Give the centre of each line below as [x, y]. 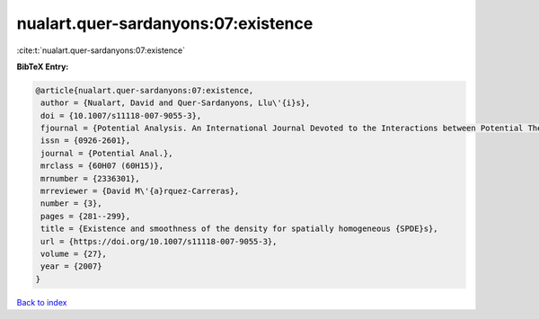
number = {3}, [71, 204]
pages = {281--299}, [86, 216]
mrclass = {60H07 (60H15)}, [102, 166]
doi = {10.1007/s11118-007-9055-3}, [121, 115]
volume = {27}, [74, 254]
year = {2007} [71, 266]
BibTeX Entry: [43, 66]
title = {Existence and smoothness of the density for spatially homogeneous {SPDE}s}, [240, 229]
